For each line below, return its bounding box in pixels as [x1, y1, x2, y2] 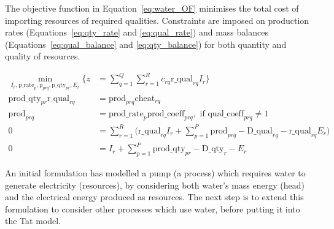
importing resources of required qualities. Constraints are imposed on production [5, 13, 309, 26]
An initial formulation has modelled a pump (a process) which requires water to [5, 166, 306, 179]
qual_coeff [208, 109, 244, 118]
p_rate [18, 82, 34, 89]
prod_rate [108, 109, 144, 118]
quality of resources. [5, 50, 80, 62]
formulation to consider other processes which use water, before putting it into [5, 202, 300, 215]
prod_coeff [147, 109, 185, 118]
